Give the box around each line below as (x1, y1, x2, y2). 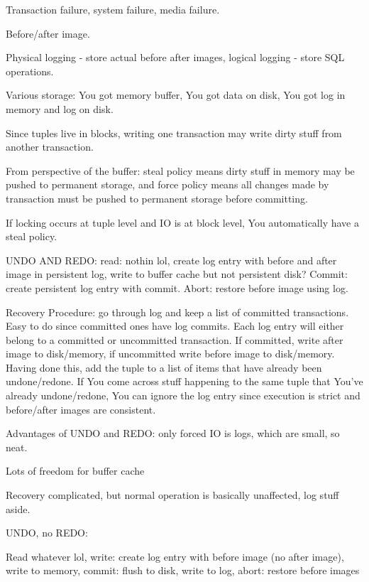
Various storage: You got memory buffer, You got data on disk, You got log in (6, 87, 346, 102)
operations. (6, 63, 54, 78)
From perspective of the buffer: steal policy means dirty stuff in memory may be (6, 163, 355, 178)
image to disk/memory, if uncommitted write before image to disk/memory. (6, 346, 335, 361)
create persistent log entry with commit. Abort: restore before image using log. (6, 280, 348, 295)
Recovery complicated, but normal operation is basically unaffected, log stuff (6, 487, 339, 502)
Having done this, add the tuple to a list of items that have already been (6, 360, 322, 374)
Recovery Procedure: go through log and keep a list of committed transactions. (6, 304, 349, 319)
